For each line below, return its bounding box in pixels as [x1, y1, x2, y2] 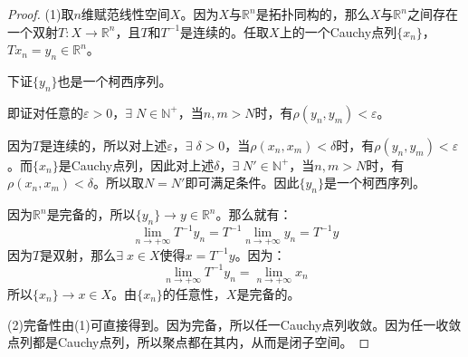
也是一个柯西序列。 [57, 71, 172, 90]
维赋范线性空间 [81, 5, 170, 23]
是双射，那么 [40, 245, 117, 264]
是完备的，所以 [46, 205, 136, 224]
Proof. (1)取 [7, 5, 74, 23]
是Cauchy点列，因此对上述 [58, 155, 215, 174]
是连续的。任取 [180, 22, 270, 41]
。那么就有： [215, 205, 292, 224]
